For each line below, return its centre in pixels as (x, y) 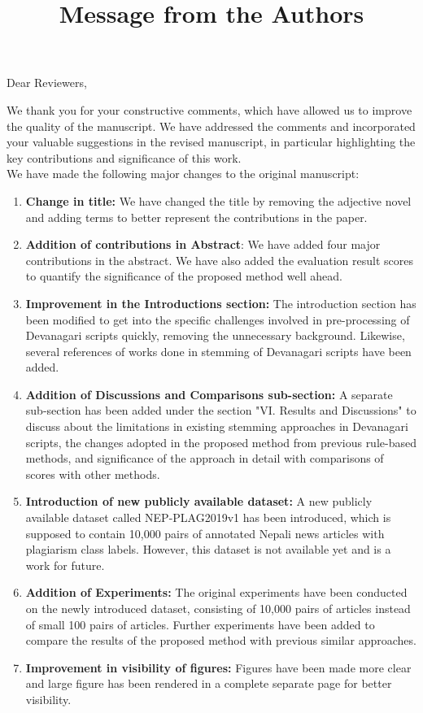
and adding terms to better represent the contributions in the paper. (196, 217)
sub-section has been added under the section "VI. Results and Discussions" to (221, 410)
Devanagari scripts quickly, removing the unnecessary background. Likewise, (215, 335)
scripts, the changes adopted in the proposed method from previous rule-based (221, 442)
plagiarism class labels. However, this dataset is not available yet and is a (208, 549)
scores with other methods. (93, 474)
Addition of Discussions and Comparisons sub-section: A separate (209, 394)
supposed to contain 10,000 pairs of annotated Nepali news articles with (205, 533)
